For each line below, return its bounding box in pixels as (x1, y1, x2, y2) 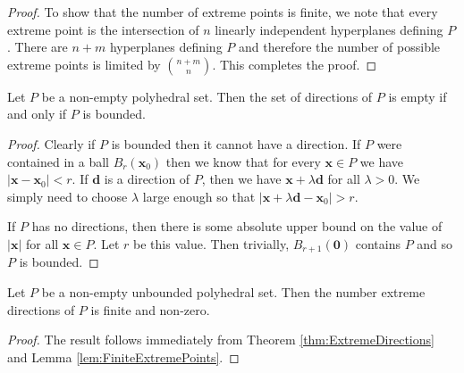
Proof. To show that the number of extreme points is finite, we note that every (7, 3, 438, 21)
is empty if (388, 87, 447, 105)
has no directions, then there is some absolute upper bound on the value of (31, 217, 443, 236)
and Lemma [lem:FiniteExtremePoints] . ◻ (7, 347, 240, 366)
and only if (7, 104, 67, 123)
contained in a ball (7, 152, 109, 170)
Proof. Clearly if (7, 134, 96, 153)
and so (417, 234, 453, 253)
